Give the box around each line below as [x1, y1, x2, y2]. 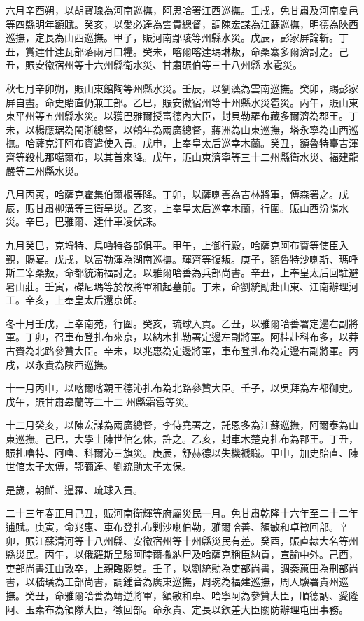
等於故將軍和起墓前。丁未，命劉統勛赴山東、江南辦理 [103, 278, 349, 293]
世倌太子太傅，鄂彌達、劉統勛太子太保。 [6, 459, 192, 473]
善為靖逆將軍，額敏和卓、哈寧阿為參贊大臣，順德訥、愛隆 [93, 587, 358, 602]
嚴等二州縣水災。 [6, 163, 84, 178]
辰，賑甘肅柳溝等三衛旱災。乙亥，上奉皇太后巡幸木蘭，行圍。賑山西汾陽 [6, 200, 339, 215]
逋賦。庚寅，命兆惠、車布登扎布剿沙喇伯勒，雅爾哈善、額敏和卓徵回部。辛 [6, 520, 349, 534]
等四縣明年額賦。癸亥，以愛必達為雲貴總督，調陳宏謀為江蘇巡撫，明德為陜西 [6, 16, 358, 31]
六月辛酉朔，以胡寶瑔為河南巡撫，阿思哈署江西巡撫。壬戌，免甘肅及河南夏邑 [6, 3, 358, 17]
